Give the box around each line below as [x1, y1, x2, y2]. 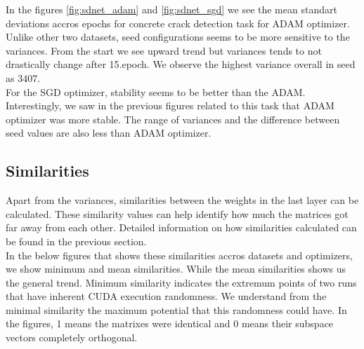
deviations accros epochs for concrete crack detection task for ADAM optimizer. [6, 15, 350, 30]
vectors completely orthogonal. [6, 330, 138, 345]
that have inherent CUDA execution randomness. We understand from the [6, 289, 327, 303]
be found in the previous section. [6, 233, 147, 248]
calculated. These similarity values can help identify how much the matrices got [6, 206, 349, 221]
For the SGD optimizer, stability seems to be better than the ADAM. [6, 84, 306, 99]
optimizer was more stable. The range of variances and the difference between [6, 111, 340, 126]
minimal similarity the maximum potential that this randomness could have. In [6, 302, 347, 317]
